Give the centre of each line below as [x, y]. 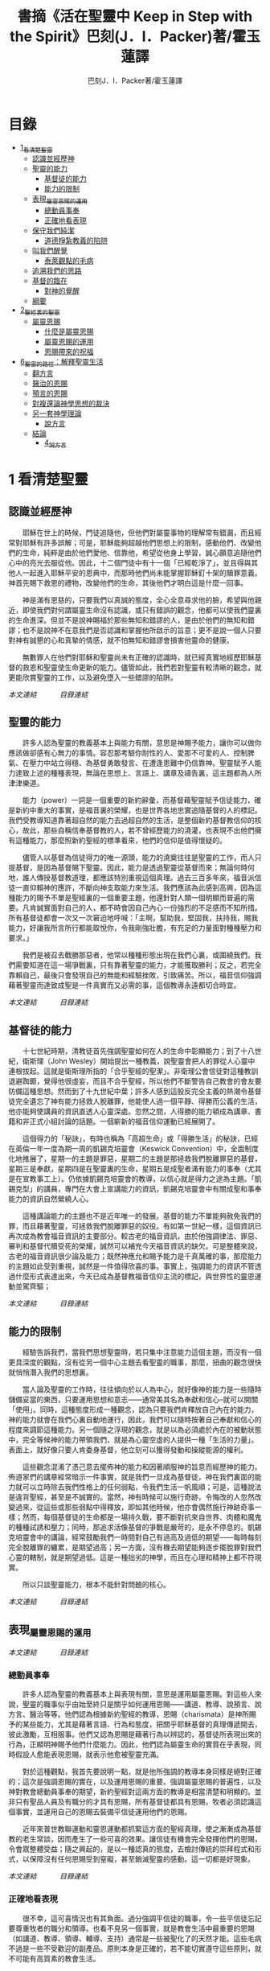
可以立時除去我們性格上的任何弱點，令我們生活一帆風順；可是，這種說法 [142, 1487]
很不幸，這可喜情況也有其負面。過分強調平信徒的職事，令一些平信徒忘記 [142, 1918]
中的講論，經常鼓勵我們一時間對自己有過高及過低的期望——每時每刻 [149, 1537]
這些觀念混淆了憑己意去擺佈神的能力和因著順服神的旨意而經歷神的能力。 [142, 1467]
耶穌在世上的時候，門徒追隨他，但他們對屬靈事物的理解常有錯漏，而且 [138, 533]
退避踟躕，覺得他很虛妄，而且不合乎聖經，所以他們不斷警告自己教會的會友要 [135, 1081]
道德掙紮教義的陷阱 [76, 241]
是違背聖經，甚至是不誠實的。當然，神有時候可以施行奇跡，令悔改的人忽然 [131, 1497]
